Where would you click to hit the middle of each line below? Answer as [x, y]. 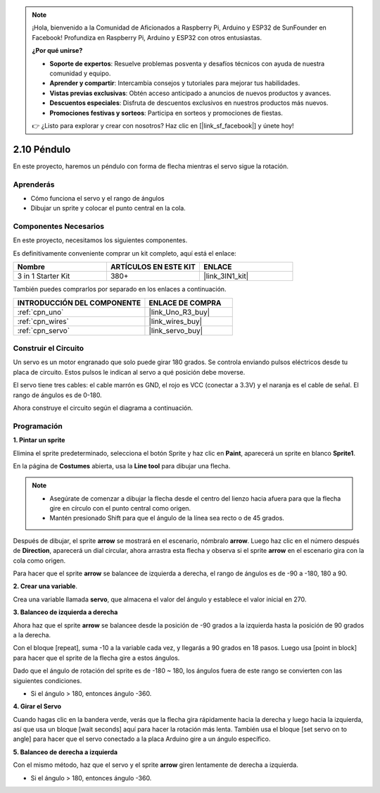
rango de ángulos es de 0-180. [57, 395]
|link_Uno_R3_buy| [179, 312]
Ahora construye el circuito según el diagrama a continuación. [103, 408]
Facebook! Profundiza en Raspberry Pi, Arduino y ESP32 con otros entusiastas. [147, 37]
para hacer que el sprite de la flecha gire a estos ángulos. [96, 658]
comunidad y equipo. [80, 73]
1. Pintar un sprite [39, 440]
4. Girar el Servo [37, 706]
